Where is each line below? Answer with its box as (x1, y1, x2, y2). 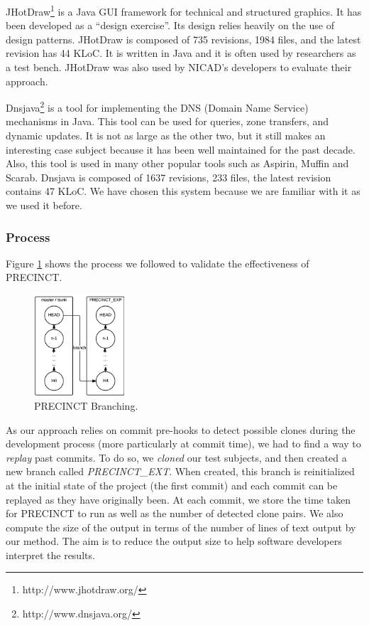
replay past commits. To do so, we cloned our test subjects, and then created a (6, 450, 347, 465)
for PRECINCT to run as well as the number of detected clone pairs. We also (6, 506, 343, 521)
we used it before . (6, 198, 82, 213)
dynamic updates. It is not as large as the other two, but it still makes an (6, 128, 326, 143)
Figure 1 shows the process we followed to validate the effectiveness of (6, 255, 309, 270)
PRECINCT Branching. (34, 398, 138, 413)
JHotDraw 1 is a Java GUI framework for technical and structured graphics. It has (6, 2, 362, 18)
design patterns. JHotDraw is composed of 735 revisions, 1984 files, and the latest (6, 31, 361, 46)
